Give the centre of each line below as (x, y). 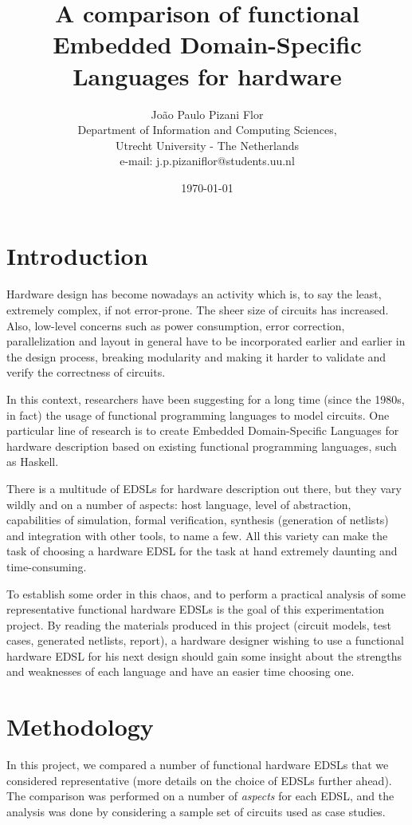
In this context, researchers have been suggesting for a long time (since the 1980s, (206, 399)
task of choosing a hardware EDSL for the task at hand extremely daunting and (202, 551)
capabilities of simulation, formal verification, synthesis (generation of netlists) (198, 520)
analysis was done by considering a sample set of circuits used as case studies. (196, 811)
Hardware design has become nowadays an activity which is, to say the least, (194, 294)
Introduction (77, 256)
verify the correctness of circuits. (86, 372)
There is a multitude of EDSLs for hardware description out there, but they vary (204, 488)
